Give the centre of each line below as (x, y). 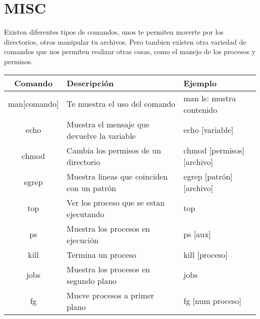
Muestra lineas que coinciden (117, 176)
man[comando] (33, 104)
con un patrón (91, 188)
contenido (200, 109)
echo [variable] (208, 130)
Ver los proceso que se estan (116, 202)
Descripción (90, 83)
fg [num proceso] (212, 301)
